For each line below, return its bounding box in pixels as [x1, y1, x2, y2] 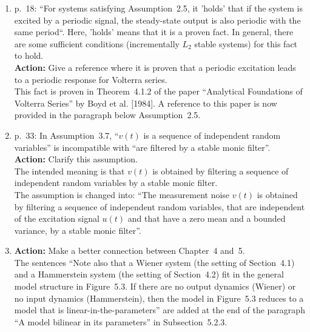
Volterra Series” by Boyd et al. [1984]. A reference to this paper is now [14, 96, 277, 109]
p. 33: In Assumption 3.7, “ [14, 128, 119, 141]
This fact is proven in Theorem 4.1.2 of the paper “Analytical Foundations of [14, 85, 303, 98]
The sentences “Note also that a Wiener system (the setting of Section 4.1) [14, 256, 295, 268]
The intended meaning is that [14, 164, 125, 177]
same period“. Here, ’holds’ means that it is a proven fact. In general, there [14, 25, 294, 38]
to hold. [14, 49, 44, 62]
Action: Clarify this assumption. [14, 153, 138, 165]
